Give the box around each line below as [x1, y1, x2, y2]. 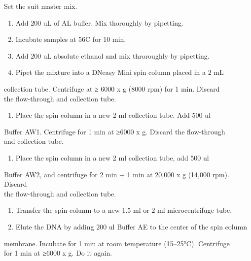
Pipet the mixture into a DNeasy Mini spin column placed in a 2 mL [15, 67, 224, 77]
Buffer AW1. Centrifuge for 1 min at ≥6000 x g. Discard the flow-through [4, 126, 225, 136]
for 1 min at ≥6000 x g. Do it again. [4, 248, 112, 258]
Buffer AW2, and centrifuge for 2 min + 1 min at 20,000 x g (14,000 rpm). [4, 169, 229, 179]
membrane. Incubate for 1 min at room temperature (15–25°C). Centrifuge [4, 238, 230, 248]
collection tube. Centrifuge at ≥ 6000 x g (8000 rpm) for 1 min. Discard [4, 83, 220, 94]
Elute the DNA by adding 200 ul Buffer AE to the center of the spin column [15, 221, 247, 231]
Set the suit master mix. [4, 1, 77, 11]
